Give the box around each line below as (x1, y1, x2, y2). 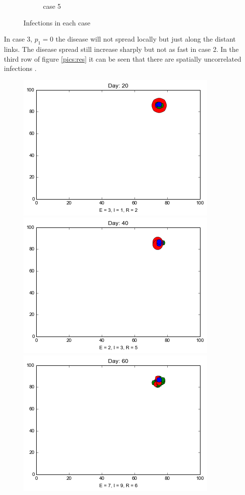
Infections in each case (23, 17, 90, 27)
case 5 (43, 1, 61, 11)
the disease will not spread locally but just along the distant (55, 34, 236, 44)
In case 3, (4, 34, 33, 44)
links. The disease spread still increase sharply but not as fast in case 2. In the (4, 44, 239, 54)
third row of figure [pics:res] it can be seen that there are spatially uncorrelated (4, 53, 242, 64)
